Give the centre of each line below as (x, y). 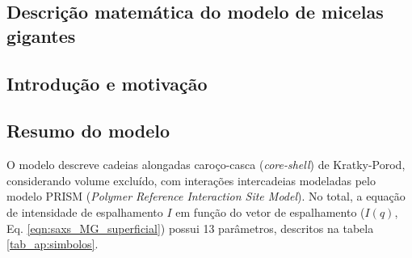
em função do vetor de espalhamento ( (270, 211)
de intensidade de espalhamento (85, 211)
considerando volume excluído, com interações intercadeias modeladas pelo (191, 180)
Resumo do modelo (88, 131)
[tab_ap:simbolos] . (53, 244)
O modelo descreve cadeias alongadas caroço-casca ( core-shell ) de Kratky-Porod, (206, 165)
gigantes (41, 35)
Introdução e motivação (107, 83)
